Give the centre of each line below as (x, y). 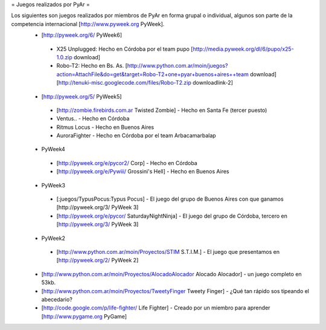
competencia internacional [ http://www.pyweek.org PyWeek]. (88, 24)
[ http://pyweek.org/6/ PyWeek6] (82, 35)
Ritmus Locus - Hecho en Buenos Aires (105, 127)
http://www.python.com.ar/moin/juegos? (177, 66)
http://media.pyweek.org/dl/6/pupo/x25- (243, 49)
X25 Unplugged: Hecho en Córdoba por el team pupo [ (125, 49)
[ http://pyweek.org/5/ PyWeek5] (81, 96)
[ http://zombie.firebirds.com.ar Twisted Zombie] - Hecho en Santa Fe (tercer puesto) (162, 110)
